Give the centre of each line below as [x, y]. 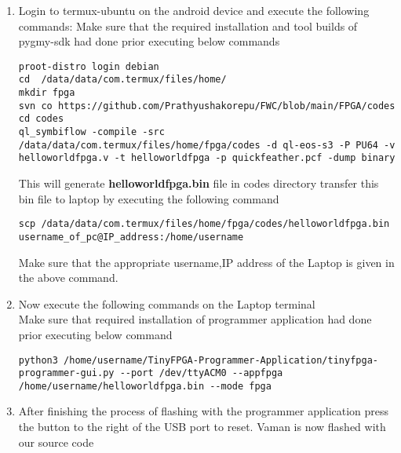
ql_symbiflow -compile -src [91, 132]
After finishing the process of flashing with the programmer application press [204, 411]
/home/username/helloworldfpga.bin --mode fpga [145, 386]
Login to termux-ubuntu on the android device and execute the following [194, 10]
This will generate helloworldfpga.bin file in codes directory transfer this [199, 183]
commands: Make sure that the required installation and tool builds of [188, 26]
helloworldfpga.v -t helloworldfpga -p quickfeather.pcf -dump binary [207, 158]
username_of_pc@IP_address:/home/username [131, 237]
